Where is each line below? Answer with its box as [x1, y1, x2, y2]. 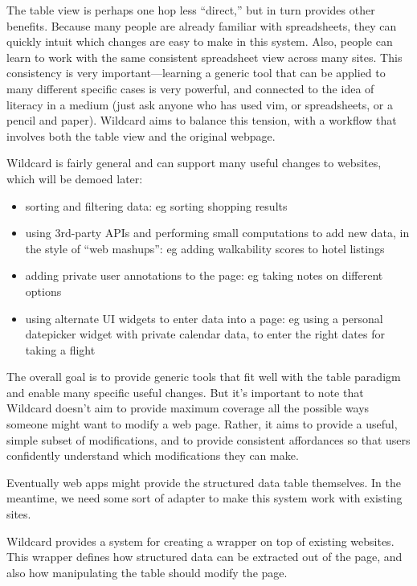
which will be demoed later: [6, 170, 143, 186]
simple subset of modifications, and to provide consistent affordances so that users [6, 431, 411, 448]
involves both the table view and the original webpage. [6, 127, 276, 144]
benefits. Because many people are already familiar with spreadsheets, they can [6, 17, 397, 34]
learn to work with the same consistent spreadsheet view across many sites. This [6, 48, 403, 65]
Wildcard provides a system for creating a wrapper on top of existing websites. [6, 532, 395, 549]
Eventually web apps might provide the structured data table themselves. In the [6, 473, 402, 490]
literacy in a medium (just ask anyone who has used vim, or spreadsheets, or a [6, 96, 393, 113]
